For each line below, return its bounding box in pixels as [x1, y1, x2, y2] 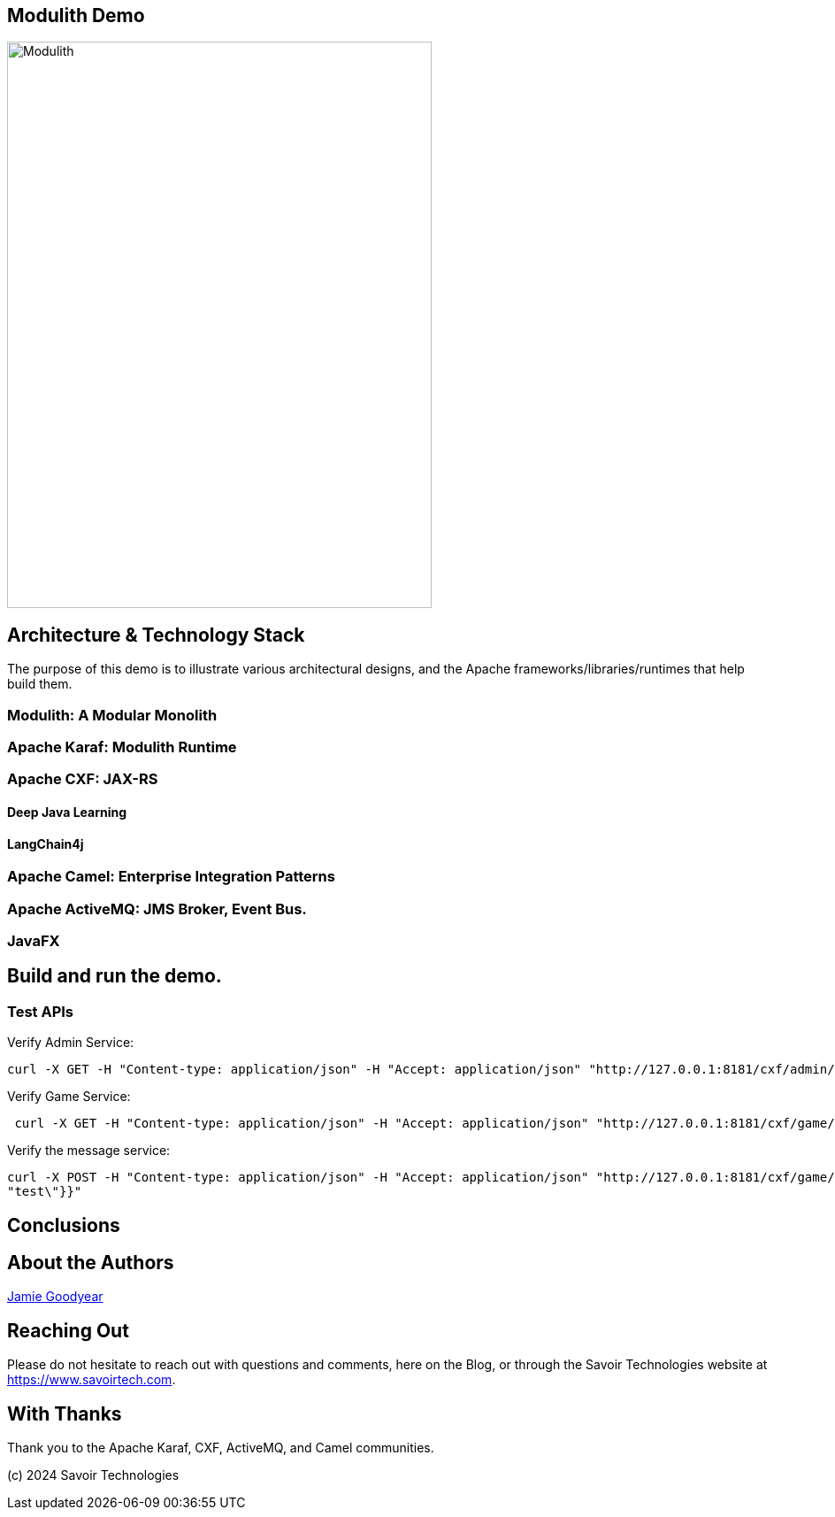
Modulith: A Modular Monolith [7, 705, 218, 724]
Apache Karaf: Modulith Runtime [7, 738, 237, 757]
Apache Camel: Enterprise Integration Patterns [7, 867, 335, 886]
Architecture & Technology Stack [7, 623, 305, 646]
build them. [7, 676, 73, 692]
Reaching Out [7, 1319, 129, 1342]
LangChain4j [7, 836, 84, 851]
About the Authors [7, 1251, 174, 1274]
